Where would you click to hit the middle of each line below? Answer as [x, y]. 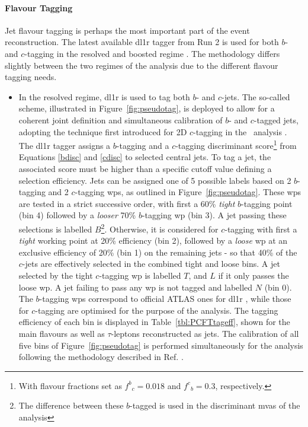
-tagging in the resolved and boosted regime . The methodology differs [152, 53]
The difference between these [71, 405]
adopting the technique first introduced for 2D [103, 131]
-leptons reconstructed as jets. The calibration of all [205, 333]
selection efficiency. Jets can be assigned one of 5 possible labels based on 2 [155, 180]
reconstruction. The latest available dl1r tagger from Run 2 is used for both [142, 42]
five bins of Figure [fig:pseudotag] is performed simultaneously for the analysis [161, 345]
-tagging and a [143, 145]
